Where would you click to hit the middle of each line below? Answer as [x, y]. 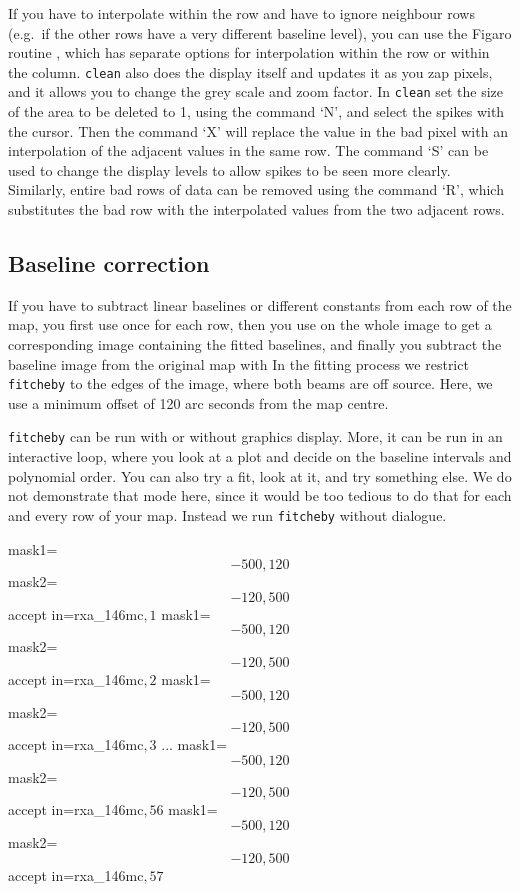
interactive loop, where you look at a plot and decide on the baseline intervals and [260, 456]
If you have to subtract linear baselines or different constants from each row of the [260, 304]
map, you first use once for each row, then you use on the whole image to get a [250, 324]
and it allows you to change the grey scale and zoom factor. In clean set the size [255, 91]
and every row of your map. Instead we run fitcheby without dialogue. [227, 514]
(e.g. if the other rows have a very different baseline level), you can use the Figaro [260, 32]
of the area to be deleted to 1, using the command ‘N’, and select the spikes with [256, 111]
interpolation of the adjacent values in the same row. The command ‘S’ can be [248, 150]
